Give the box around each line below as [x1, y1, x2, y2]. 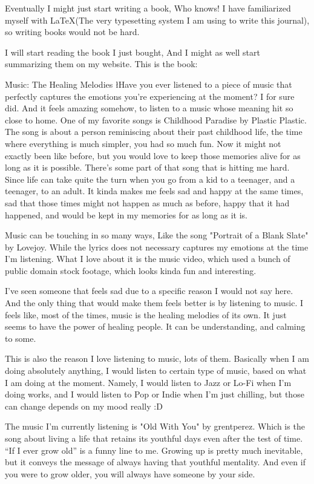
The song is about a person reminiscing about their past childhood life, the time [5, 125, 303, 138]
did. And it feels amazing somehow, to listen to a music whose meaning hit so [5, 102, 293, 114]
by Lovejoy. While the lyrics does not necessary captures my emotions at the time [5, 240, 309, 253]
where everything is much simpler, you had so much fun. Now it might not [5, 137, 281, 149]
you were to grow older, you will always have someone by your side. [5, 467, 255, 480]
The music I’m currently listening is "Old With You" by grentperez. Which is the [5, 420, 305, 433]
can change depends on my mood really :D [5, 399, 163, 412]
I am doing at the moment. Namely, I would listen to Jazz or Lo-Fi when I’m [5, 376, 292, 388]
